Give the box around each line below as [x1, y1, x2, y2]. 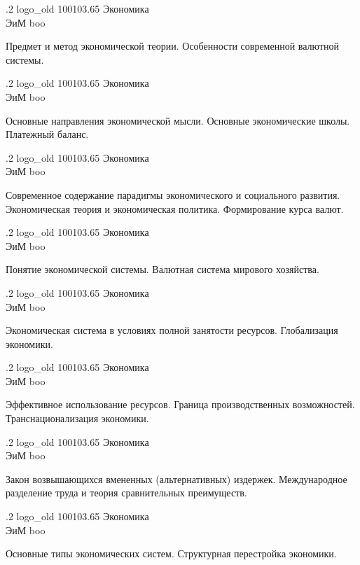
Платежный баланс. [6, 127, 89, 141]
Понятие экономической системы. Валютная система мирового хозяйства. [6, 262, 319, 277]
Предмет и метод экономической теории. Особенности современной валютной [6, 39, 339, 53]
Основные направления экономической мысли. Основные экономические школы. [6, 113, 350, 127]
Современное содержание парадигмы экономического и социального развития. [6, 187, 340, 202]
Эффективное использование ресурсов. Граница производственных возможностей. [6, 397, 355, 412]
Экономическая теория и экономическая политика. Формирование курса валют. [6, 201, 344, 216]
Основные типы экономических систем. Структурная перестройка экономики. [6, 546, 337, 561]
